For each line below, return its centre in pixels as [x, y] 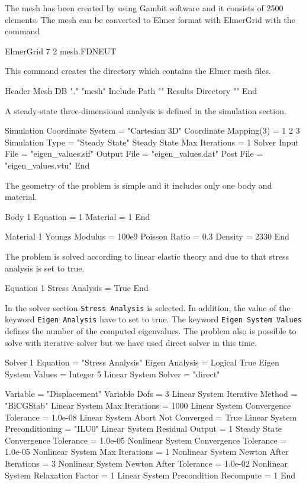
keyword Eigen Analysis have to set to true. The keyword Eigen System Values [154, 319]
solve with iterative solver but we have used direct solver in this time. [131, 342]
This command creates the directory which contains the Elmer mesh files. [138, 71]
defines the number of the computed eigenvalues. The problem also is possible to [151, 331]
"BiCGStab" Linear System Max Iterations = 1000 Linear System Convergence [148, 405]
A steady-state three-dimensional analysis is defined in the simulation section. [146, 110]
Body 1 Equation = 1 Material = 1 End [78, 216]
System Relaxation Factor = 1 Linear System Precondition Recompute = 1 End [150, 475]
